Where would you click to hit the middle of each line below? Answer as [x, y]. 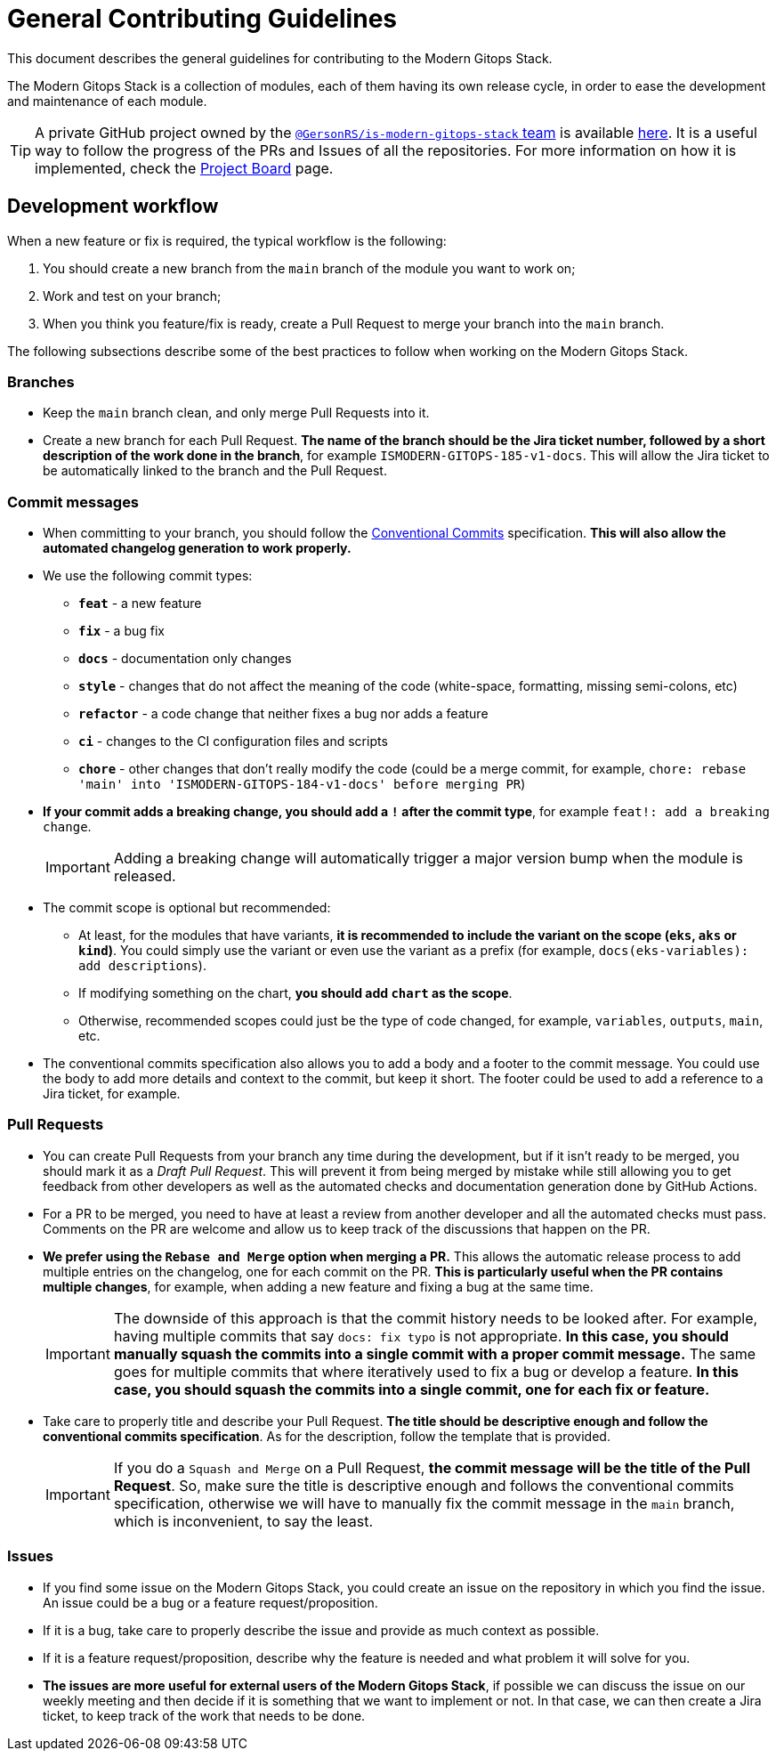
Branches [41, 381]
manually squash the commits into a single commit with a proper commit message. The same [435, 1353]
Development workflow [113, 207]
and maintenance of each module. [107, 101]
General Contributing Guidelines [202, 19]
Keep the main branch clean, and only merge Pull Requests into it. [236, 413]
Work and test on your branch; [132, 296]
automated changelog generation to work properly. [197, 548]
